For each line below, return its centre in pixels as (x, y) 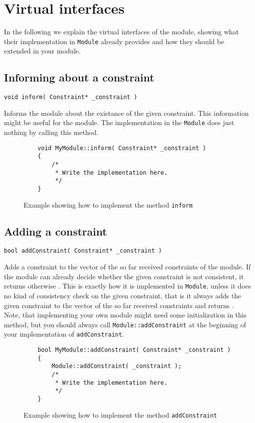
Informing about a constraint (79, 77)
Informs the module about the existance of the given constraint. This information (126, 113)
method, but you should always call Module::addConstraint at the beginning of (125, 324)
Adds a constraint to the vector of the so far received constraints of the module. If (127, 267)
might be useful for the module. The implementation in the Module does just (119, 122)
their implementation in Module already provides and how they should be (114, 41)
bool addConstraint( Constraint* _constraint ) (83, 251)
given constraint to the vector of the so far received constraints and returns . (119, 305)
